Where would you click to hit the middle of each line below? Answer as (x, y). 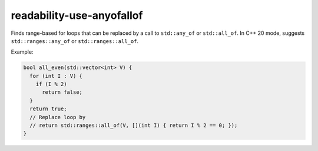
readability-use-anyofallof (77, 15)
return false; (62, 92)
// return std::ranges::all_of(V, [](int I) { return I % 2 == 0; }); (134, 126)
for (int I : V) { (56, 76)
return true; (48, 109)
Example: (22, 52)
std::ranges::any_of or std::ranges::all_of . (74, 41)
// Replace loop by (58, 117)
